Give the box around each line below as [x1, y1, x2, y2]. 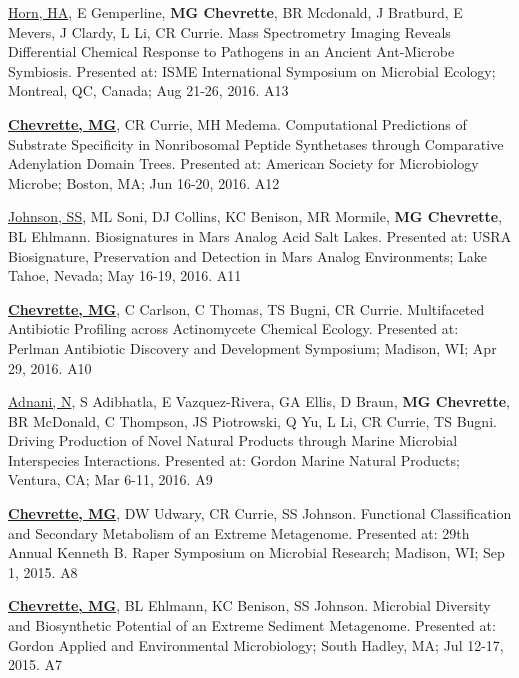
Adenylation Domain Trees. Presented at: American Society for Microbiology [8, 153, 479, 174]
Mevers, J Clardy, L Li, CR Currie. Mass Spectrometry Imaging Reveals [8, 21, 451, 42]
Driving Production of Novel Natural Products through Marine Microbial [8, 430, 458, 451]
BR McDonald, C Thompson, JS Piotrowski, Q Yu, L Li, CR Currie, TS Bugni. [8, 410, 497, 431]
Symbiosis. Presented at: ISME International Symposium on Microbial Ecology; [8, 60, 496, 81]
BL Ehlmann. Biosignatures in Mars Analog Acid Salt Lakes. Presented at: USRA [8, 225, 512, 246]
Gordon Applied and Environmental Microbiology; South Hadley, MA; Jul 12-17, [8, 634, 504, 655]
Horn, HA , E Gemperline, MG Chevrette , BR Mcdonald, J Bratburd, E [8, 2, 463, 22]
